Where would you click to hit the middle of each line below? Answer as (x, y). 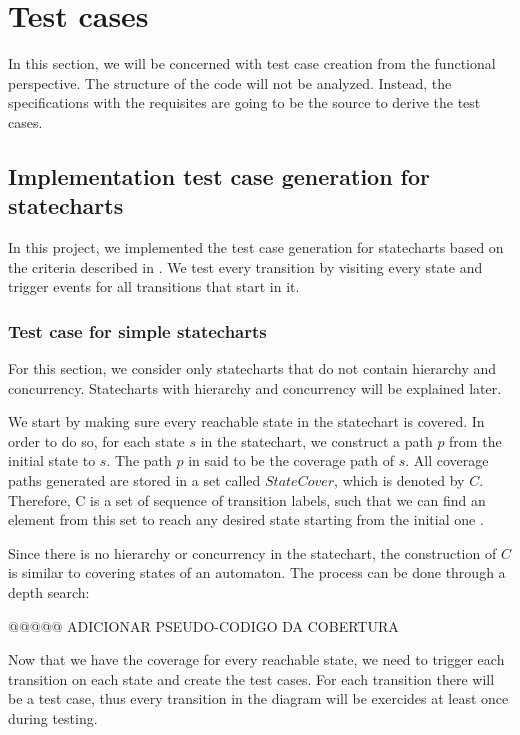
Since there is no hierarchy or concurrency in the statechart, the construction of (252, 552)
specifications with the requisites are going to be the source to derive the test (244, 102)
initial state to (52, 460)
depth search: (49, 592)
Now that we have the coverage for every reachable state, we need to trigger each (256, 659)
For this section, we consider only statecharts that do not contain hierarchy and (252, 368)
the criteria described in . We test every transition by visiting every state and (245, 266)
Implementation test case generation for (219, 175)
